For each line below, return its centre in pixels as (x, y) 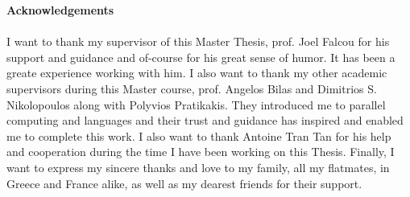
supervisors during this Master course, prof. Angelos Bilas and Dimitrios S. (192, 88)
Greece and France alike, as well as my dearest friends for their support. (184, 183)
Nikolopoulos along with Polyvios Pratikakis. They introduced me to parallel (196, 104)
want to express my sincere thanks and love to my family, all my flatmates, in (198, 167)
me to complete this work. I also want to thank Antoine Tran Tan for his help (199, 135)
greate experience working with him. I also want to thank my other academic (197, 73)
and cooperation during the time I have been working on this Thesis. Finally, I (201, 152)
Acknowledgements (60, 10)
